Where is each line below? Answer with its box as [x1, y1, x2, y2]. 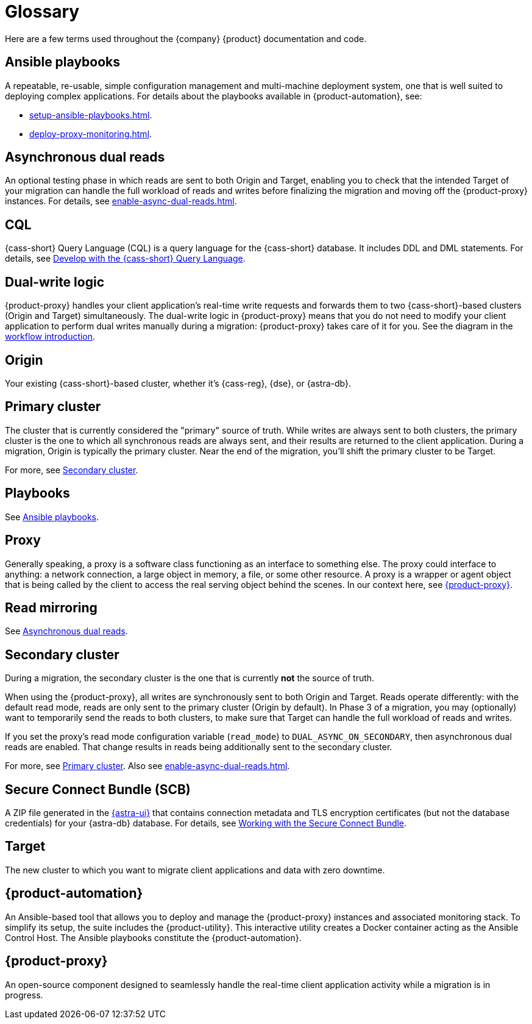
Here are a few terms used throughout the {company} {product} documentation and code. [5, 33, 367, 44]
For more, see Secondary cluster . [5, 464, 138, 475]
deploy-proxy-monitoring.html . [29, 128, 152, 139]
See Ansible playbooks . [5, 511, 99, 522]
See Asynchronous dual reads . [5, 626, 128, 637]
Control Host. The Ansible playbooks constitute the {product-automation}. [5, 932, 302, 943]
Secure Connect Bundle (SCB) [5, 781, 191, 797]
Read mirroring [5, 600, 98, 615]
